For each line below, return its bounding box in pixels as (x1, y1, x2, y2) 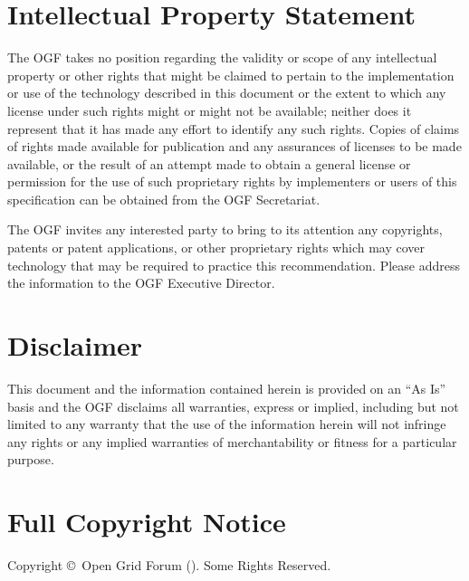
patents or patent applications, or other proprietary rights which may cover (7, 238, 426, 257)
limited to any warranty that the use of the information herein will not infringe (7, 414, 446, 433)
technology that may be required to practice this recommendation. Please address (7, 255, 461, 274)
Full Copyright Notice (7, 503, 286, 540)
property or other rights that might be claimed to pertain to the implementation (7, 65, 455, 84)
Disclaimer (7, 327, 143, 364)
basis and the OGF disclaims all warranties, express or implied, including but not (7, 396, 459, 415)
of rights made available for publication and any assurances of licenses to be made (7, 137, 462, 156)
